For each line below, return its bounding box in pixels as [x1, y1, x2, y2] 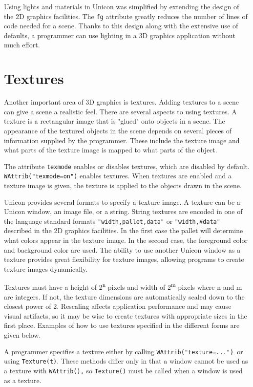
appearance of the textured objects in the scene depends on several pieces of [4, 125, 232, 135]
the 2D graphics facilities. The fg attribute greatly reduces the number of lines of [4, 11, 248, 21]
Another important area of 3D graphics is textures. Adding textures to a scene [4, 97, 239, 107]
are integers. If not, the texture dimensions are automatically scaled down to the [4, 291, 245, 301]
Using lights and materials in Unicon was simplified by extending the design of [4, 1, 239, 11]
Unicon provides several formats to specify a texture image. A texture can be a [4, 196, 240, 207]
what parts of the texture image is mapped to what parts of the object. [4, 145, 217, 155]
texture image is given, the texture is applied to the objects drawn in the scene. [4, 180, 242, 191]
